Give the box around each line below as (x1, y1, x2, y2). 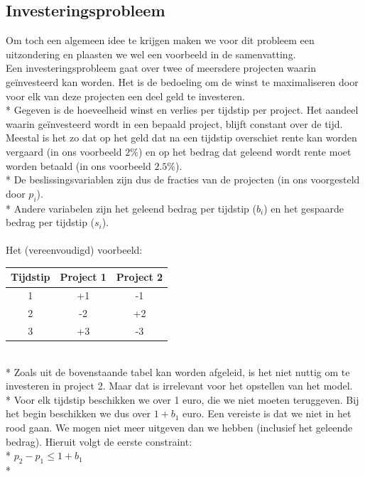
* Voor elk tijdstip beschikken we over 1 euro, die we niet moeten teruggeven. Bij (6, 392, 359, 407)
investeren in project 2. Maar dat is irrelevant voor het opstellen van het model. (6, 378, 353, 393)
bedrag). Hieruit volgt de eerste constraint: (6, 434, 192, 449)
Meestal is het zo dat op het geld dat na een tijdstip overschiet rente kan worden (6, 130, 357, 145)
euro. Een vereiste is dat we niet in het (182, 406, 352, 421)
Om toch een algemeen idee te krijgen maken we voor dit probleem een (6, 33, 315, 48)
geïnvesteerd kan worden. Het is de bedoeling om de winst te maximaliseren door (6, 74, 359, 89)
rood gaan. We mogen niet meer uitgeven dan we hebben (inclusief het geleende (6, 420, 353, 434)
